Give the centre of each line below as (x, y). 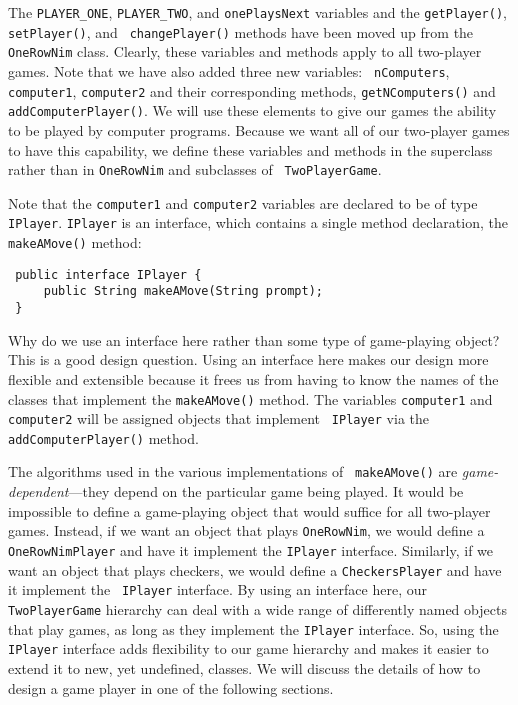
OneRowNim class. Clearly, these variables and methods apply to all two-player (245, 51)
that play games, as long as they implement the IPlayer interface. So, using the (253, 628)
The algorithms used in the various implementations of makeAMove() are (233, 471)
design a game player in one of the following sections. (171, 687)
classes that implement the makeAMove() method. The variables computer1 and (250, 398)
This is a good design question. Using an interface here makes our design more (248, 359)
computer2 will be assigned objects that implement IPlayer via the (218, 418)
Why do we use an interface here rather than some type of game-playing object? (254, 339)
